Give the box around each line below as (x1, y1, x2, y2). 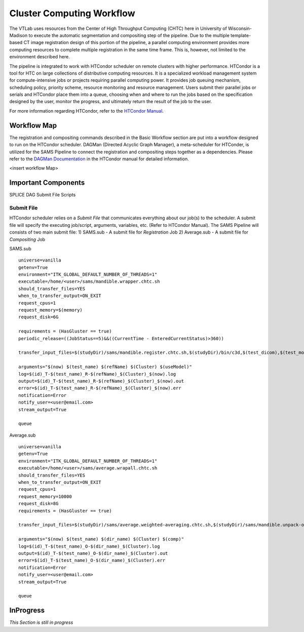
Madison (9, 32, 28, 38)
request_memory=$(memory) (18, 307, 83, 313)
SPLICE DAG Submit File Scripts (9, 192, 76, 198)
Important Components (9, 178, 85, 187)
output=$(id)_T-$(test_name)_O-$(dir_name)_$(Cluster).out (18, 550, 168, 556)
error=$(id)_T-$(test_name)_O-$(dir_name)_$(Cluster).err (18, 557, 166, 563)
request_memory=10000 (18, 493, 72, 500)
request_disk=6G (18, 314, 59, 320)
